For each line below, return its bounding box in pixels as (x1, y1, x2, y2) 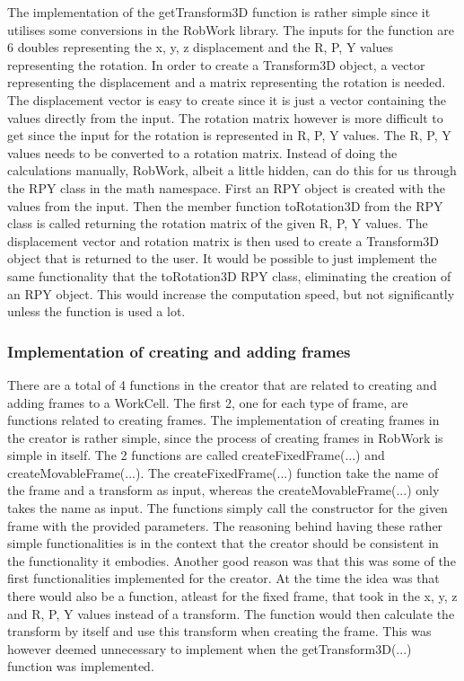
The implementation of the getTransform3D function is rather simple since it (7, 3, 431, 21)
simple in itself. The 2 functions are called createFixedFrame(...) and (7, 446, 385, 464)
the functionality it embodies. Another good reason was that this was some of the (7, 551, 456, 570)
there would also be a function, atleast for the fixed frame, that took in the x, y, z (7, 587, 458, 606)
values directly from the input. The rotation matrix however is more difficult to (7, 108, 443, 127)
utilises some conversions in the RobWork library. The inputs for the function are (7, 20, 454, 39)
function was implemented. (7, 657, 154, 676)
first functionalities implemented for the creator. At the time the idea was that (7, 569, 440, 588)
